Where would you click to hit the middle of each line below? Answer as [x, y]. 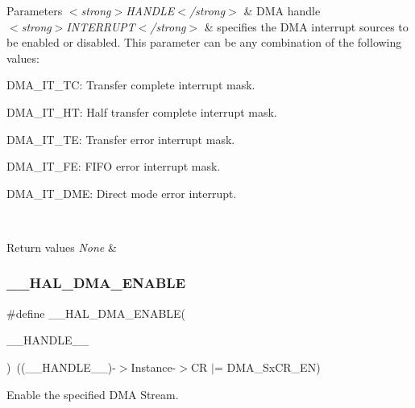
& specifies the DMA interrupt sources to [306, 26]
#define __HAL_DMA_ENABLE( [96, 313]
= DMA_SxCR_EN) [267, 367]
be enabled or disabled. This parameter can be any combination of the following [204, 42]
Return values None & [62, 247]
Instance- [154, 367]
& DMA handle [282, 10]
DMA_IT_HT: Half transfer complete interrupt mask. [142, 111]
